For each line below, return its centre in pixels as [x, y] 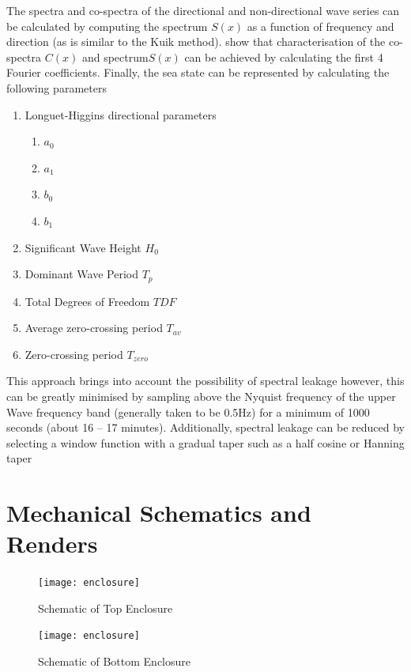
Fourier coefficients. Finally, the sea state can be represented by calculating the [198, 72]
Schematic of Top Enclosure [106, 608]
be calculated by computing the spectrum [107, 26]
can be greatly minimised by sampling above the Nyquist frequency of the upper [201, 396]
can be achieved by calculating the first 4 [284, 57]
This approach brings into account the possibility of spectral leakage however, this [205, 381]
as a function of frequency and [321, 26]
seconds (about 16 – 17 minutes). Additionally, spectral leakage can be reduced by [205, 427]
